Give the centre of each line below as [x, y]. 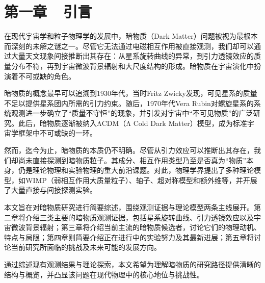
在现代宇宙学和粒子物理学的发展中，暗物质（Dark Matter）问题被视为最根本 [131, 36]
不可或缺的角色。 [47, 76]
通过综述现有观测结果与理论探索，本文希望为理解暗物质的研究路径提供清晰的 [132, 264]
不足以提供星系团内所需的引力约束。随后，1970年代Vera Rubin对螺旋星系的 [129, 103]
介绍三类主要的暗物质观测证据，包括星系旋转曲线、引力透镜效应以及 [139, 217]
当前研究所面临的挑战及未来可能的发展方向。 [86, 247]
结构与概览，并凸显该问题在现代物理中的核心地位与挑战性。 [104, 274]
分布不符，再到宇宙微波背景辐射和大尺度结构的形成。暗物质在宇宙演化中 [132, 66]
